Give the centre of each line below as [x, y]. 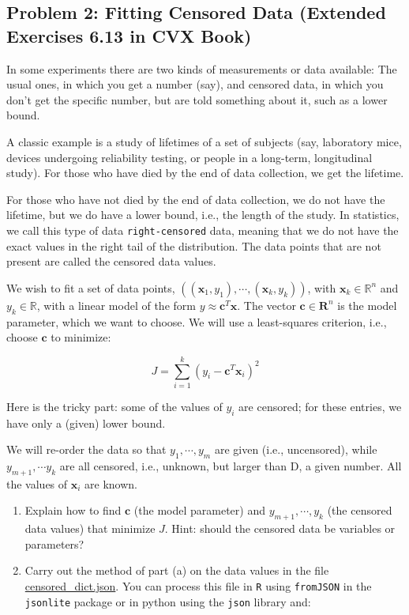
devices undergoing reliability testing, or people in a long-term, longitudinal [189, 157]
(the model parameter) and [199, 510]
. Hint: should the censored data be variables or [280, 528]
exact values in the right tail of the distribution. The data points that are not [194, 245]
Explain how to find [73, 510]
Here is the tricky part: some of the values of [114, 406]
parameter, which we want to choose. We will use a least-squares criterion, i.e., [197, 321]
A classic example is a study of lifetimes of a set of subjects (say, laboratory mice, [204, 141]
